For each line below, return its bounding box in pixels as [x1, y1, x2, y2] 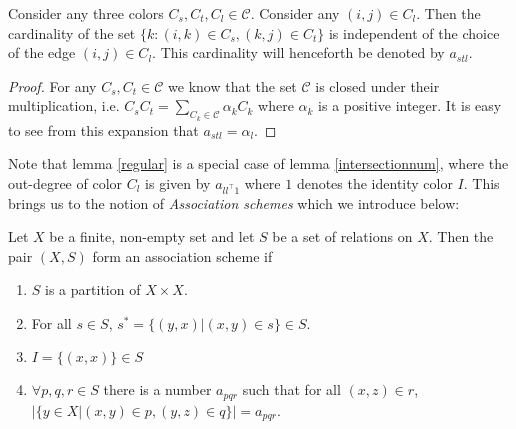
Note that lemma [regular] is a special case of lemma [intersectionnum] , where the [8, 153, 509, 174]
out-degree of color [8, 172, 123, 193]
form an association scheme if [92, 245, 273, 266]
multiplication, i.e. [8, 95, 120, 116]
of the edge [8, 42, 76, 63]
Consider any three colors [8, 3, 164, 23]
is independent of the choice [328, 22, 500, 43]
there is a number [103, 379, 212, 400]
